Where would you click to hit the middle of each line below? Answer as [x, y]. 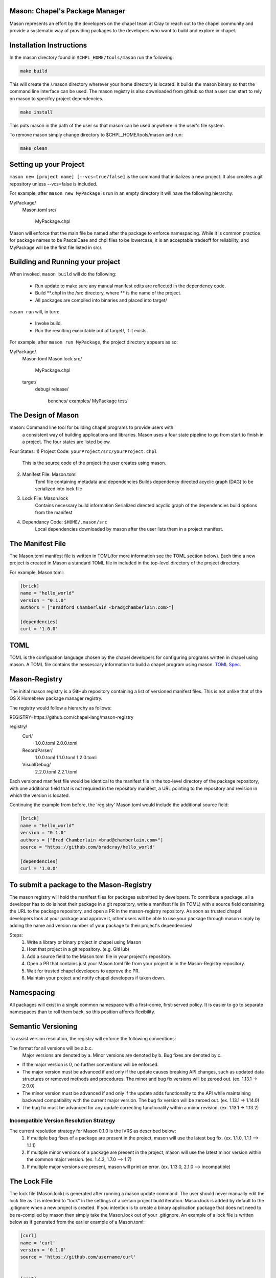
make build [34, 71]
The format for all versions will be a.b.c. [51, 1048]
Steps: [16, 935]
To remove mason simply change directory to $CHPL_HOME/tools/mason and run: [96, 134]
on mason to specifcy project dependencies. [56, 98]
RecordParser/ [38, 750]
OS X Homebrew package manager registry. [56, 698]
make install [37, 112]
